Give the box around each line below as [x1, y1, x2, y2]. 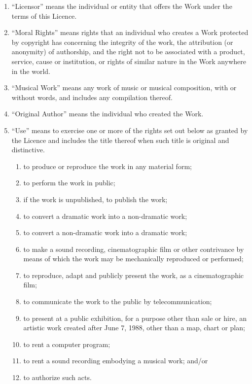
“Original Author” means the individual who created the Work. [11, 108, 204, 119]
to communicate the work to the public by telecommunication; [23, 296, 212, 307]
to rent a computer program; [23, 339, 110, 349]
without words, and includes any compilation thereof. [11, 92, 173, 102]
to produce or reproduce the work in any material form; [23, 161, 192, 171]
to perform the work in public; [23, 177, 115, 188]
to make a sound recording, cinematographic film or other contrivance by [23, 244, 244, 254]
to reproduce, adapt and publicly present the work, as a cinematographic [23, 270, 244, 280]
